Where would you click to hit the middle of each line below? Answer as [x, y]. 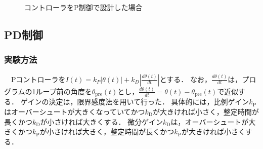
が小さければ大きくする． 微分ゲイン [101, 121]
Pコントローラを [38, 79]
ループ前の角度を [64, 91]
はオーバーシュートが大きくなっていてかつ [75, 111]
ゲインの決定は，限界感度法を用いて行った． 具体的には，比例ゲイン [135, 102]
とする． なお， [185, 79]
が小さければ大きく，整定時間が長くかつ [107, 132]
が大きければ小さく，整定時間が [206, 111]
